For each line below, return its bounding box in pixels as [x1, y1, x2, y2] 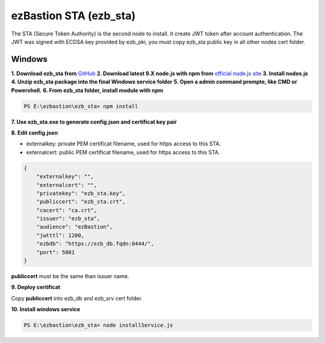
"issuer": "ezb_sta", [36, 215, 101, 222]
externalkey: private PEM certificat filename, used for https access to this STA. [26, 140, 221, 147]
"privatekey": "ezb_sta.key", [36, 190, 126, 196]
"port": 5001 [36, 249, 75, 255]
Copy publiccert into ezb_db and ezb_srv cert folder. [11, 294, 143, 302]
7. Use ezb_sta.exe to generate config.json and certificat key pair [11, 118, 177, 126]
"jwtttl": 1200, [36, 232, 84, 238]
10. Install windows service [11, 306, 81, 313]
